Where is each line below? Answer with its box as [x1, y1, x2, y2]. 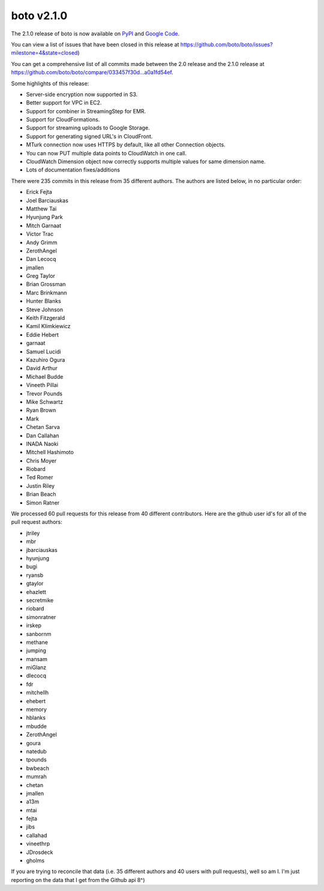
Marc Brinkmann [26, 289, 67, 296]
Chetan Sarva [26, 424, 60, 431]
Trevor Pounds [26, 390, 63, 397]
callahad [26, 832, 47, 839]
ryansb [26, 571, 44, 578]
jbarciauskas [26, 546, 58, 553]
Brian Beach [26, 491, 56, 498]
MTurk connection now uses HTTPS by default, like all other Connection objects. [26, 141, 226, 148]
